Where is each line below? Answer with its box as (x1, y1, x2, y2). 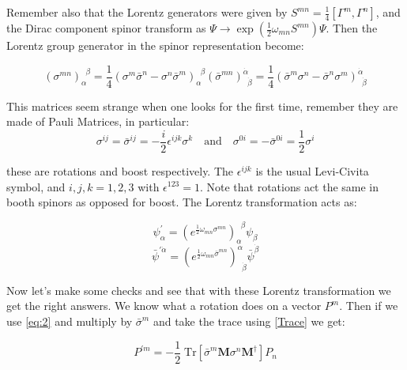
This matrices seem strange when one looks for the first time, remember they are (6, 97, 398, 114)
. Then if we (339, 297, 398, 314)
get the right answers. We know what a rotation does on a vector (6, 297, 322, 314)
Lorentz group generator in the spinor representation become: (6, 37, 304, 53)
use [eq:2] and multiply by (6, 313, 133, 330)
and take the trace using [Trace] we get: (153, 313, 345, 330)
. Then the (326, 20, 378, 36)
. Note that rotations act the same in (199, 178, 379, 194)
